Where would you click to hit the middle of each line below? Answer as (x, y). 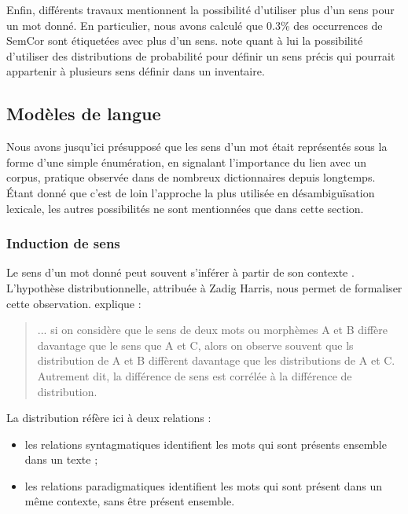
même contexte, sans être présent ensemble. (130, 501)
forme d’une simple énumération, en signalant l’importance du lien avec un (187, 162)
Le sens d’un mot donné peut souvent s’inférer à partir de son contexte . (180, 272)
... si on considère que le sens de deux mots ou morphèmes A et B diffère (212, 330)
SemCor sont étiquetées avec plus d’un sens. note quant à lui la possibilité (185, 40)
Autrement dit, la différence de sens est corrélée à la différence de (195, 375)
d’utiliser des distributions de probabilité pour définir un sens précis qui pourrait (201, 55)
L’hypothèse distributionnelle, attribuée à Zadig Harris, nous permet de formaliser (204, 287)
